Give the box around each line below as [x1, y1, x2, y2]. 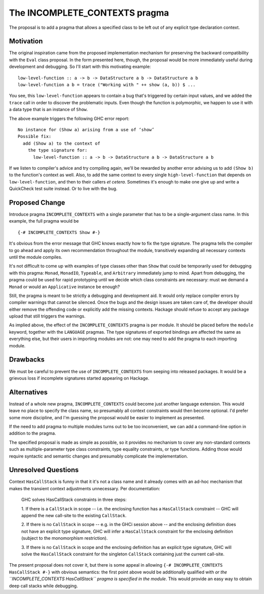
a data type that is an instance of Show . [9, 107, 88, 113]
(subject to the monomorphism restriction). [21, 535, 108, 541]
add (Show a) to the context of [22, 140, 100, 146]
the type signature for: [27, 147, 88, 153]
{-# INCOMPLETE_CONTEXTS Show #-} [18, 229, 100, 235]
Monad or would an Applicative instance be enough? [9, 284, 120, 290]
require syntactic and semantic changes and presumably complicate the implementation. [9, 453, 188, 459]
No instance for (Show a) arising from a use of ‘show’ [18, 127, 154, 132]
